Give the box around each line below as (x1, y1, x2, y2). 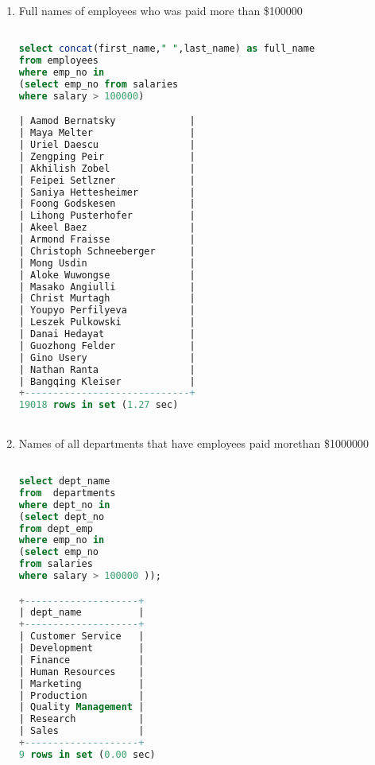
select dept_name (18, 476, 110, 487)
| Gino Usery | (18, 351, 195, 363)
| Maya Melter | (18, 127, 195, 139)
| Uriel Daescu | (18, 139, 195, 151)
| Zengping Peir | (18, 150, 195, 162)
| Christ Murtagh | (18, 293, 195, 305)
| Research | (18, 713, 145, 725)
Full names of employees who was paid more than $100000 (18, 2, 303, 18)
